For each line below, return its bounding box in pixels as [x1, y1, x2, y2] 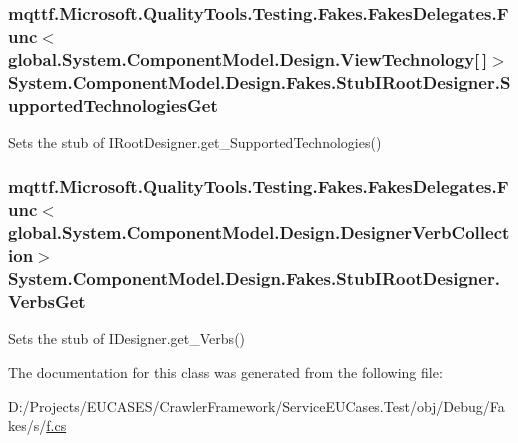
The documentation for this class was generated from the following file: [8, 361, 443, 382]
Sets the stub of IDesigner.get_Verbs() [8, 328, 246, 349]
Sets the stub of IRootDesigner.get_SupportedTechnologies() [8, 131, 382, 152]
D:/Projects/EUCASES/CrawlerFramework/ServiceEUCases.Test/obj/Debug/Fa [8, 395, 505, 416]
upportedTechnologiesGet [8, 92, 218, 117]
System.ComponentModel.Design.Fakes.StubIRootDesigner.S [8, 69, 511, 94]
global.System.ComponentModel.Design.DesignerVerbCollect [8, 220, 510, 245]
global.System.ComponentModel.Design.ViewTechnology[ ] [8, 46, 488, 71]
